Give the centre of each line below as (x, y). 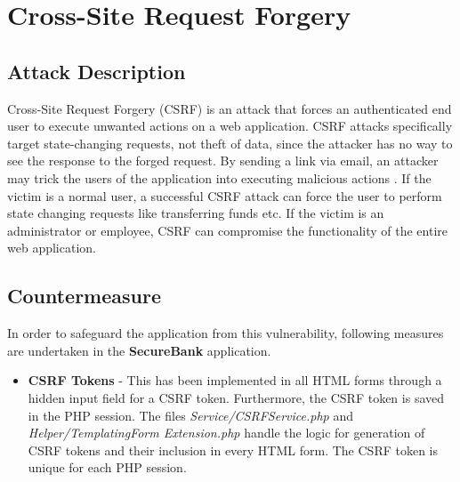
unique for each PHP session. (107, 467)
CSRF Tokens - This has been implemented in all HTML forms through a (235, 380)
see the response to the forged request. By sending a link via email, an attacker (223, 161)
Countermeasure (84, 296)
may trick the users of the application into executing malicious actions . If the (219, 177)
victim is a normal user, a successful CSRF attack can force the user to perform (225, 195)
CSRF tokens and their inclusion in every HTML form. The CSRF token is (233, 450)
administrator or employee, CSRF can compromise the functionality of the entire (228, 230)
